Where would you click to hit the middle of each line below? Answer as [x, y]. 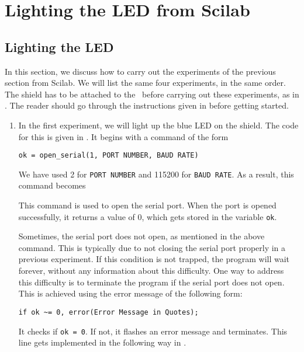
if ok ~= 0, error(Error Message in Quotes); [108, 312]
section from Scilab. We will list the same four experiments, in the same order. [145, 83]
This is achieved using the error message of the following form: [130, 293]
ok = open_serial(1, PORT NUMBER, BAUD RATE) [108, 156]
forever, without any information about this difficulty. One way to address [151, 271]
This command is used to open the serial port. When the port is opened [147, 205]
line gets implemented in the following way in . [102, 342]
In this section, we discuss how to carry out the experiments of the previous [140, 71]
